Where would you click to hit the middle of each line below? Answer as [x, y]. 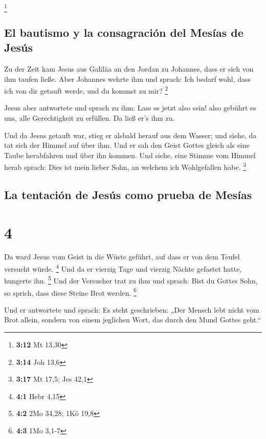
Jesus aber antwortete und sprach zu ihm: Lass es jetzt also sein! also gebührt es [130, 108]
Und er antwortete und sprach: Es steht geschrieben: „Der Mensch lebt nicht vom [132, 309]
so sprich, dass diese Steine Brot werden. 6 [70, 292]
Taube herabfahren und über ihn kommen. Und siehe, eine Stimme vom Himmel [130, 155]
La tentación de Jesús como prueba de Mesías [128, 194]
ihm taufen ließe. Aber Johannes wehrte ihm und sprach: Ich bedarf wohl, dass [128, 79]
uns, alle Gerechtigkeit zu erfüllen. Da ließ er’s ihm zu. [90, 117]
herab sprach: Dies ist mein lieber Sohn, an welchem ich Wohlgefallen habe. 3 [125, 166]
